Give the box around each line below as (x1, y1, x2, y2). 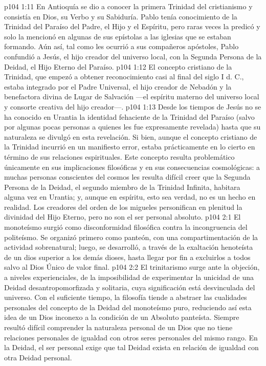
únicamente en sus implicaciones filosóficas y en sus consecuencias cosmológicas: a (4, 161, 260, 172)
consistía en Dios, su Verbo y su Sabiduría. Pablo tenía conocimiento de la (4, 11, 237, 21)
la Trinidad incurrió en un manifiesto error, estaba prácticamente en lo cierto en (4, 141, 255, 152)
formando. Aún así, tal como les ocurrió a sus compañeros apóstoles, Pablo (4, 41, 239, 52)
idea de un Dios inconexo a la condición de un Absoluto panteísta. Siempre (4, 312, 239, 322)
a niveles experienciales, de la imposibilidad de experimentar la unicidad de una (4, 272, 254, 283)
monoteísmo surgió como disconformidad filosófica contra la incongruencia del (4, 222, 248, 232)
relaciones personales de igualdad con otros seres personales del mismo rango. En (4, 332, 258, 342)
